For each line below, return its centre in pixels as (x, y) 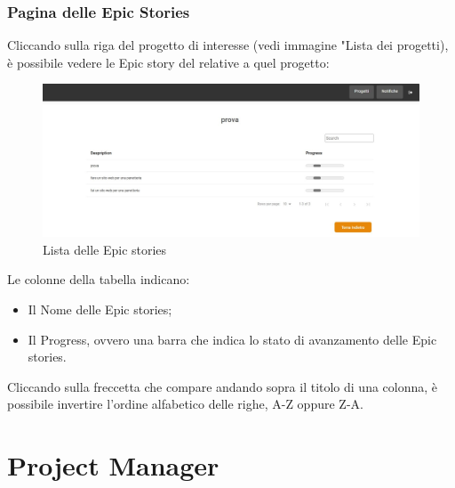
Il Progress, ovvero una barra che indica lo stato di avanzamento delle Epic (232, 339)
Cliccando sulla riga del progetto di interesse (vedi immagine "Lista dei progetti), (228, 45)
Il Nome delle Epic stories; (100, 309)
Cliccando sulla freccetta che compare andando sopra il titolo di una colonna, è (223, 386)
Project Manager (113, 465)
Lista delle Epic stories (105, 249)
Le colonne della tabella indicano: (99, 279)
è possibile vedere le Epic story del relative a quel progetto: (168, 62)
